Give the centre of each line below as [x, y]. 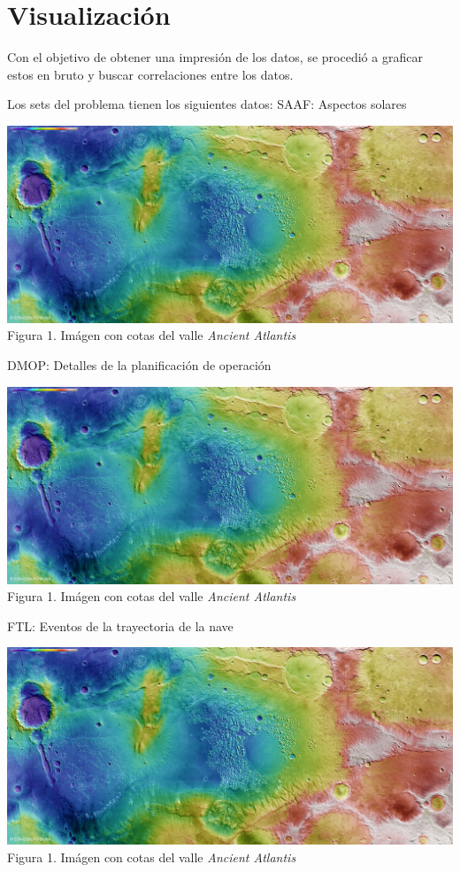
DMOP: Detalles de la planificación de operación [139, 365]
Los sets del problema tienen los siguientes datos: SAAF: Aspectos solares [207, 104]
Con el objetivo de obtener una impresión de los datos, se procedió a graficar [215, 57]
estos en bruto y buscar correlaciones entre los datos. [150, 74]
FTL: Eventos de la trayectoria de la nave [120, 625]
